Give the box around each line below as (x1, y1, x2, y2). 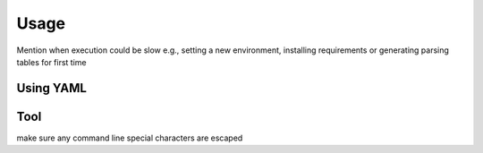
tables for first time (16, 56, 87, 67)
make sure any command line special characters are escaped (16, 132, 243, 143)
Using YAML (16, 81, 87, 96)
